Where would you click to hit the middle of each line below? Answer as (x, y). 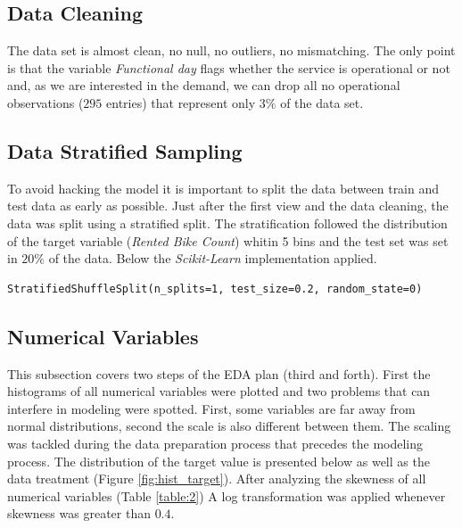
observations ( (45, 102)
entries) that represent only (181, 102)
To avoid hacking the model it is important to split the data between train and (223, 188)
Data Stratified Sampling (125, 150)
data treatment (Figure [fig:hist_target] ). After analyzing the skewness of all (217, 478)
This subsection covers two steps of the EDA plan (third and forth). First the (219, 373)
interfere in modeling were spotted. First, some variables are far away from (211, 408)
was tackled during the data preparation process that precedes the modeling (215, 443)
